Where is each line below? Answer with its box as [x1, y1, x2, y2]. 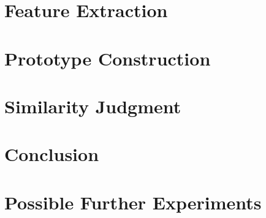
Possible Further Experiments [4, 189, 262, 214]
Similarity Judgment [4, 93, 181, 118]
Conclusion [4, 141, 99, 167]
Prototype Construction [4, 45, 211, 70]
